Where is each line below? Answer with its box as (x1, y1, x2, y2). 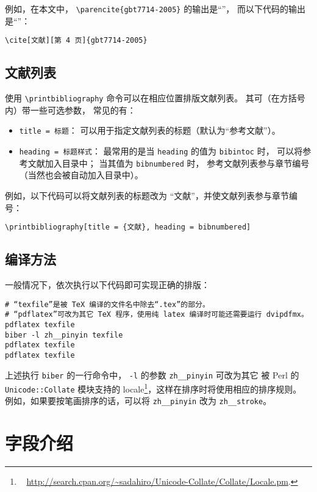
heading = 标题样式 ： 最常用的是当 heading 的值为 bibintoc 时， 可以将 (19, 145, 303, 157)
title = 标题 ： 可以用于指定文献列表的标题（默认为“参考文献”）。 (19, 124, 280, 137)
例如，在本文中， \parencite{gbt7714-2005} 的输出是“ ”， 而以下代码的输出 (5, 2, 306, 15)
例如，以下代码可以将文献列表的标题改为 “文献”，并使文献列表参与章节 (5, 189, 289, 201)
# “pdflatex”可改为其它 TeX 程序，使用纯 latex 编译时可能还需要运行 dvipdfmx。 (5, 310, 308, 319)
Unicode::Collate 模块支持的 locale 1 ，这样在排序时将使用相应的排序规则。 (5, 381, 302, 395)
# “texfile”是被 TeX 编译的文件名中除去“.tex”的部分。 (5, 300, 210, 309)
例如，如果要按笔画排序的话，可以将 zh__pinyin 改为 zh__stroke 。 (5, 394, 272, 407)
